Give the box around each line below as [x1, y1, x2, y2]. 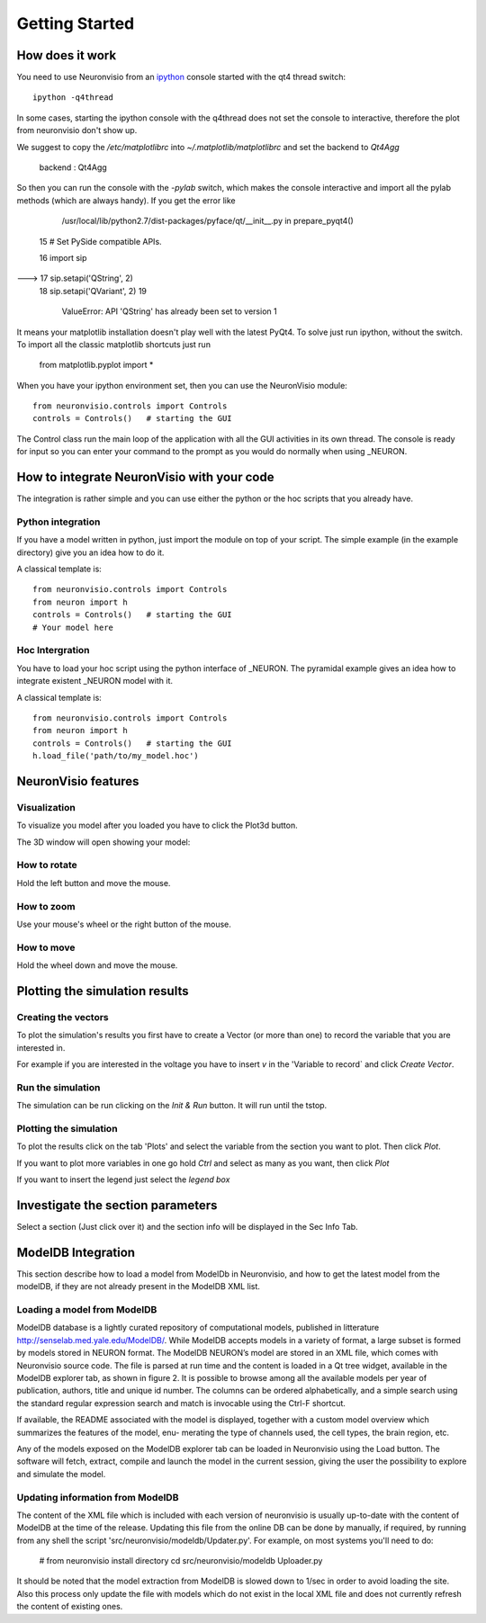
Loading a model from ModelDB [16, 1304, 157, 1316]
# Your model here [32, 622, 114, 632]
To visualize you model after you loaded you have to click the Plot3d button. [16, 820, 299, 831]
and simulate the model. [16, 1468, 106, 1479]
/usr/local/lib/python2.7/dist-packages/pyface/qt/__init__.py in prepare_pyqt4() [61, 216, 355, 227]
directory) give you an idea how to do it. [16, 547, 165, 558]
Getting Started [16, 13, 135, 33]
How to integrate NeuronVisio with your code [16, 470, 274, 485]
